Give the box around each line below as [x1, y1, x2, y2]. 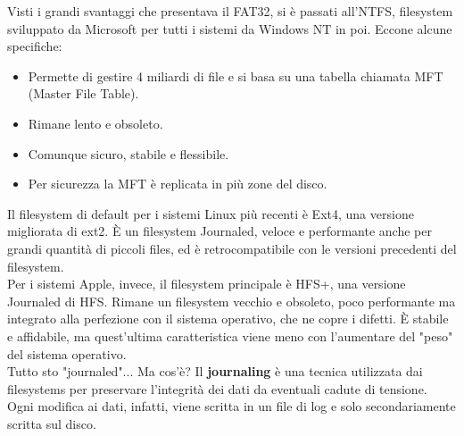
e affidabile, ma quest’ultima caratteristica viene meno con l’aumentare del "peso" [7, 326, 453, 345]
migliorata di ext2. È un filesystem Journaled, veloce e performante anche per [7, 222, 432, 240]
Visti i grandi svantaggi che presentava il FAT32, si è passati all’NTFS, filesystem [7, 2, 453, 20]
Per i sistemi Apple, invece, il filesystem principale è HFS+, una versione [7, 274, 406, 293]
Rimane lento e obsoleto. [28, 113, 163, 132]
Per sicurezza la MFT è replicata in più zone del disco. [28, 174, 327, 193]
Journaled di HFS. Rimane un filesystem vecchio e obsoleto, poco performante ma [7, 291, 456, 310]
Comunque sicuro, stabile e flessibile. [28, 144, 229, 163]
